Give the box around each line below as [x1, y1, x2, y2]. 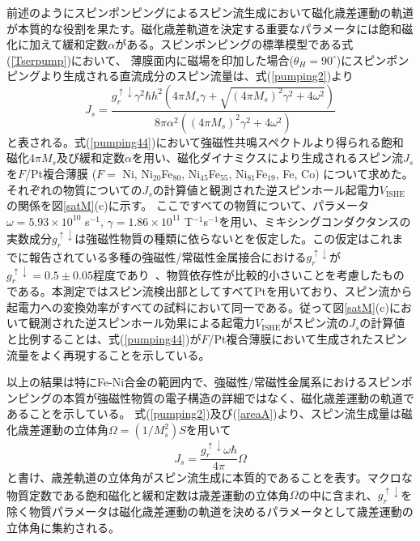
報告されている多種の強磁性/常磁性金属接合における [28, 248, 307, 265]
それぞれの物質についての [6, 181, 142, 198]
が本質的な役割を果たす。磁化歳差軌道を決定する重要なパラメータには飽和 [6, 19, 402, 36]
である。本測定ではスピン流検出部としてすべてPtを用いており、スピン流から [6, 283, 413, 300]
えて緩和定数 [40, 36, 108, 53]
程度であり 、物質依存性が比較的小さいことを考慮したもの [92, 266, 405, 283]
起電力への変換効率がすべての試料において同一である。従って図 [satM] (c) [6, 298, 389, 315]
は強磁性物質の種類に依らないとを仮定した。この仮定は [74, 229, 370, 246]
